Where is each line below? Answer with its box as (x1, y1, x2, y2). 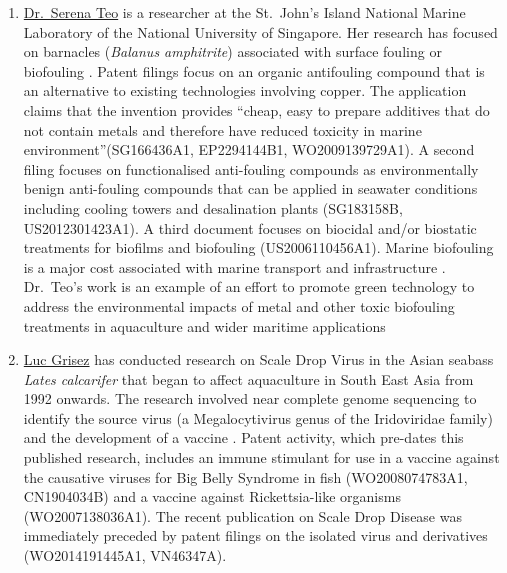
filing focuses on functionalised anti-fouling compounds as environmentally (23, 158, 479, 179)
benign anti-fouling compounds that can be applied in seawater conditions (23, 178, 478, 199)
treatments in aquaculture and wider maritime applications (23, 315, 386, 336)
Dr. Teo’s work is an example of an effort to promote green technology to (23, 276, 475, 297)
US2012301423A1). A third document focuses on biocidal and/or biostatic (23, 217, 477, 238)
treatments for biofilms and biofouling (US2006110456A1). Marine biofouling (23, 237, 494, 258)
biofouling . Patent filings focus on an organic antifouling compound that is (23, 60, 485, 81)
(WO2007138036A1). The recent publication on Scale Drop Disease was (23, 505, 462, 526)
